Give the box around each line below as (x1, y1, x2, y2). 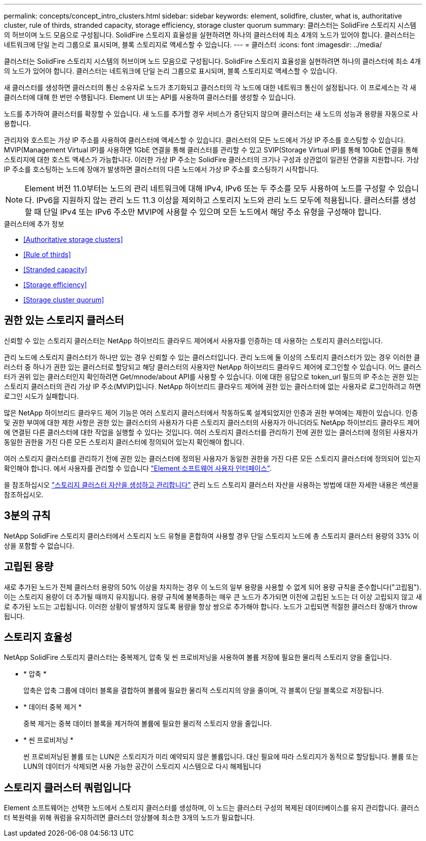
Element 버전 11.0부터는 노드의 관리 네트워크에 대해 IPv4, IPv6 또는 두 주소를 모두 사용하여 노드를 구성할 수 (25, 184, 395, 193)
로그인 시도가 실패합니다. (4, 392, 79, 400)
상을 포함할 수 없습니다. (4, 541, 74, 550)
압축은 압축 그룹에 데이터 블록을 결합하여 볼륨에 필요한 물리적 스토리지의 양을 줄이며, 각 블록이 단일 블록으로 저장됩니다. (23, 686, 384, 695)
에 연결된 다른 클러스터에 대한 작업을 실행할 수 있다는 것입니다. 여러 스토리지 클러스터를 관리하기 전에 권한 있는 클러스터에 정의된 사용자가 (4, 428, 418, 436)
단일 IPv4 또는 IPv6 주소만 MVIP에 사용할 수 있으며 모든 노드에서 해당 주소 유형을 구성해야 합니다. (43, 207, 382, 217)
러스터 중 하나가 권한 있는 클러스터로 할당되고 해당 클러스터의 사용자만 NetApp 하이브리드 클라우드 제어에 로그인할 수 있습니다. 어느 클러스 (4, 362, 422, 371)
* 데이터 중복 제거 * (23, 703, 82, 711)
